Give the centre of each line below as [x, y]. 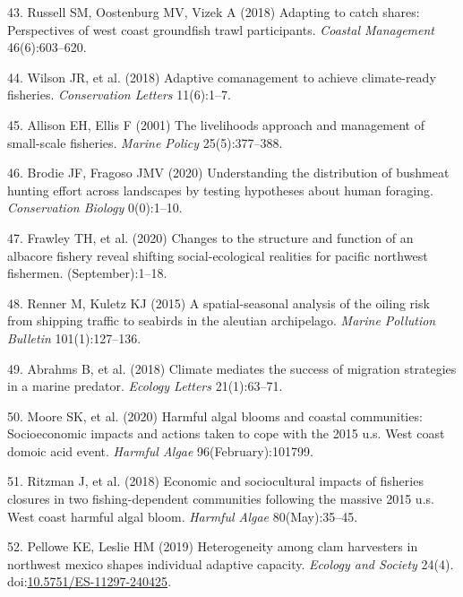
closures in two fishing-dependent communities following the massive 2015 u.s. [221, 499]
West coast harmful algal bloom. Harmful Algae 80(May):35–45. [183, 516]
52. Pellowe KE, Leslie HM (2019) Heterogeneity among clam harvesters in [213, 546]
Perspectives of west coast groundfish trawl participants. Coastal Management [221, 29]
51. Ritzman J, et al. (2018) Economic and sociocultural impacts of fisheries [215, 481]
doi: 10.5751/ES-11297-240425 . [90, 581]
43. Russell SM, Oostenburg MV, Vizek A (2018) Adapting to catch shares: [214, 12]
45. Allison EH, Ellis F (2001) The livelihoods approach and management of [216, 124]
